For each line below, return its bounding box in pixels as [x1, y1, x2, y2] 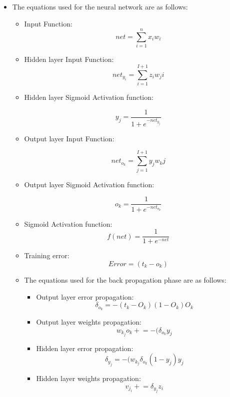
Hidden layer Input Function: [24, 54, 114, 64]
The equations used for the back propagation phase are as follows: [24, 274, 226, 285]
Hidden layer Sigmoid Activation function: [24, 92, 153, 102]
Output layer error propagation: [36, 291, 134, 302]
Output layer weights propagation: [36, 316, 141, 327]
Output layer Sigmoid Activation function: [24, 179, 154, 189]
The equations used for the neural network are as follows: [12, 1, 188, 11]
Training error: [24, 250, 69, 261]
